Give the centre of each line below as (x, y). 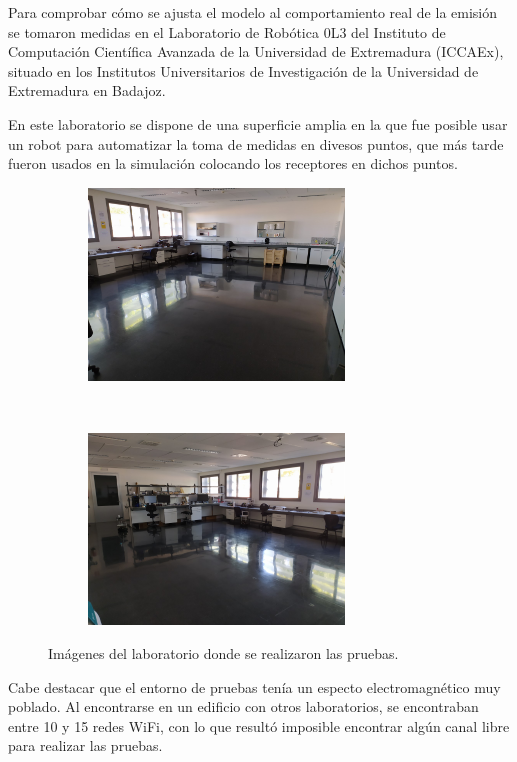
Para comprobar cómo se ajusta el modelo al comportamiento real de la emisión (253, 12)
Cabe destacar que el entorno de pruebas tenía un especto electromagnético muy (254, 686)
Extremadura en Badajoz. (87, 90)
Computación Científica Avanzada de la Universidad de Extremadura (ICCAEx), (256, 51)
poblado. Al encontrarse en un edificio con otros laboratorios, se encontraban (243, 706)
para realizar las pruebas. (85, 745)
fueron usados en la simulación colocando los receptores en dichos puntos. (233, 163)
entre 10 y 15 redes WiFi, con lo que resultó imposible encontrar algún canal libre (259, 725)
